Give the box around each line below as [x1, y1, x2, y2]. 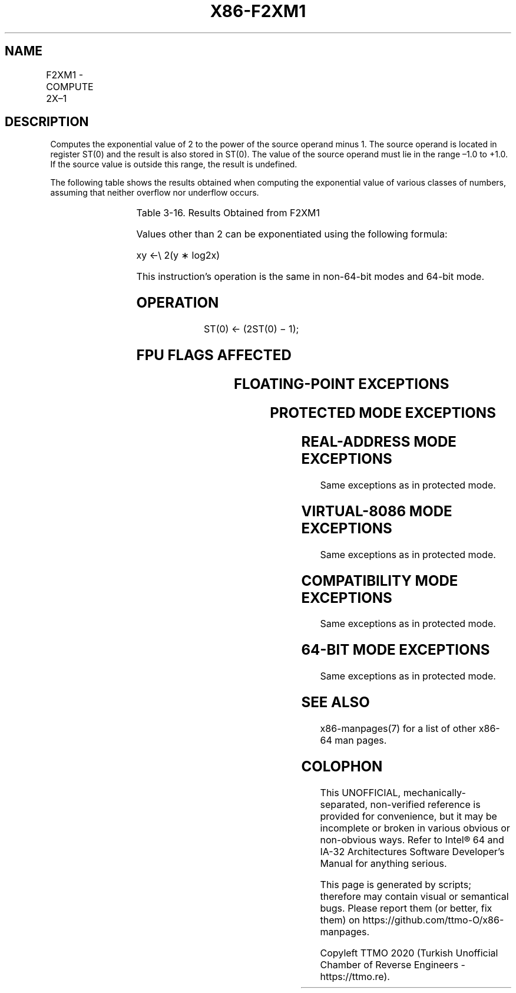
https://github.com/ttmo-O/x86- [362, 913, 504, 926]
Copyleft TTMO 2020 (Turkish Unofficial [320, 946, 498, 959]
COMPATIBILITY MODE [301, 572, 458, 589]
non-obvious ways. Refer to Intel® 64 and [320, 833, 504, 846]
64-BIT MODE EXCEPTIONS [301, 641, 490, 659]
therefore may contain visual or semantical [320, 890, 509, 902]
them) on [320, 913, 360, 926]
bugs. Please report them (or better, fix [320, 902, 492, 914]
